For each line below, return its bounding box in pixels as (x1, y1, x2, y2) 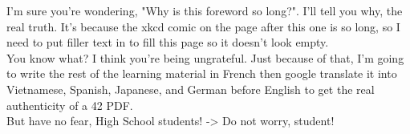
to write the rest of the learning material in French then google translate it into (6, 65, 397, 82)
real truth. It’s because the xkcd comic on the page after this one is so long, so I (6, 18, 400, 35)
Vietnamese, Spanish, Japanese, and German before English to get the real (6, 80, 375, 97)
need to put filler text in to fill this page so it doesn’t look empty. (6, 34, 329, 51)
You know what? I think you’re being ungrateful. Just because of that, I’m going (6, 49, 404, 66)
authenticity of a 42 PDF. (6, 96, 133, 113)
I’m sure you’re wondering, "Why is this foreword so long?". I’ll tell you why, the (6, 2, 403, 18)
